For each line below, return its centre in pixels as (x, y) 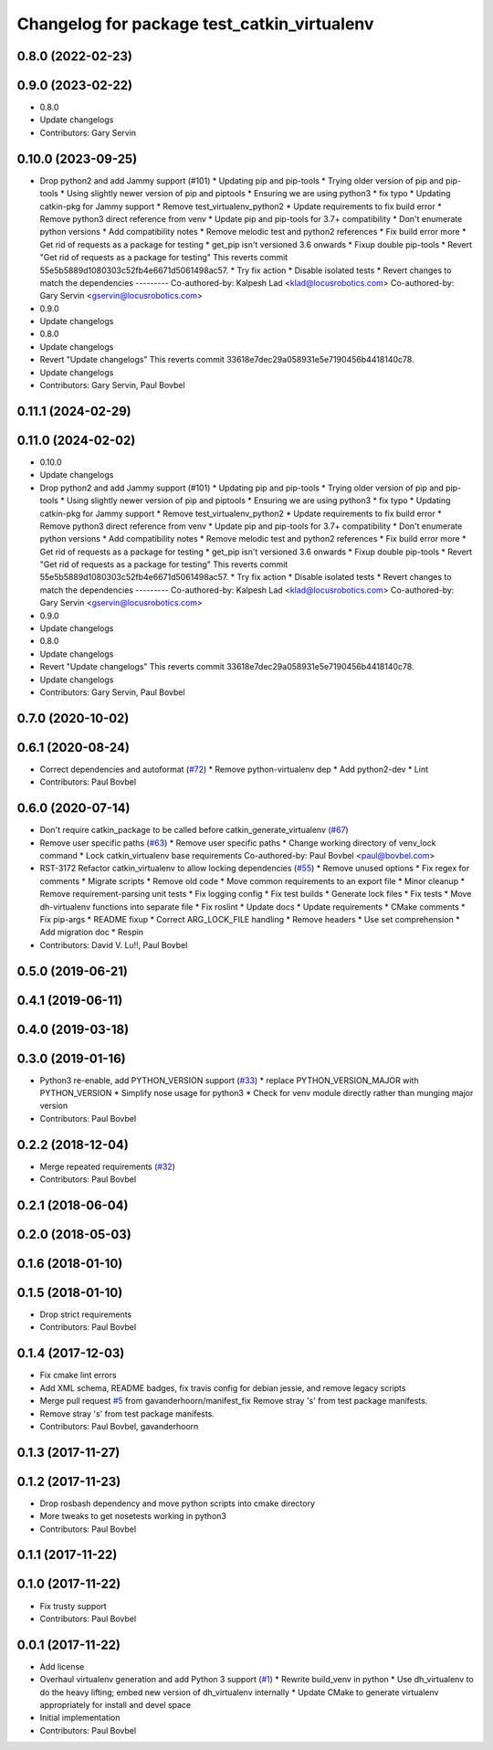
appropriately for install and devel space (115, 1705)
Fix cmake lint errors (79, 1376)
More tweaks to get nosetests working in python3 (133, 1516)
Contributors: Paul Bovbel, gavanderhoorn (119, 1426)
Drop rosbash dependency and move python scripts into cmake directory (177, 1503)
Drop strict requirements (86, 1314)
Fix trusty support (73, 1606)
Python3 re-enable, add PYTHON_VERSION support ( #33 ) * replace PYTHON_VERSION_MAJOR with (229, 1080)
